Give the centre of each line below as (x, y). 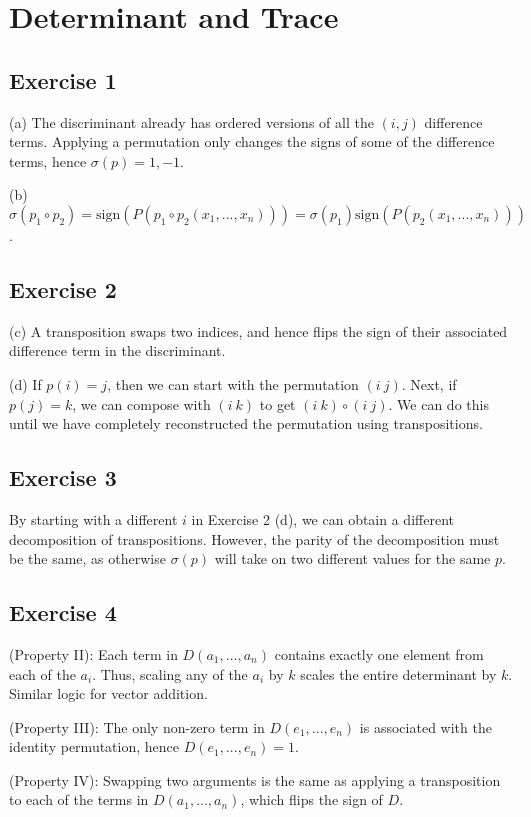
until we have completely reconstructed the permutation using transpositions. (246, 423)
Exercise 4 (63, 612)
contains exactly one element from (379, 653)
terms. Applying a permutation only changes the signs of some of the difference (252, 141)
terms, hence (48, 160)
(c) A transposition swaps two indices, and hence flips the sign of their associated (258, 330)
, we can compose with (141, 403)
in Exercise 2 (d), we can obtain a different (322, 518)
